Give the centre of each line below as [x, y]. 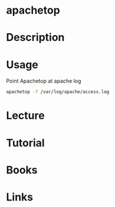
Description [35, 38]
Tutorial [26, 143]
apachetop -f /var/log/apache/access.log [58, 92]
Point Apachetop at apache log [44, 81]
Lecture [26, 116]
